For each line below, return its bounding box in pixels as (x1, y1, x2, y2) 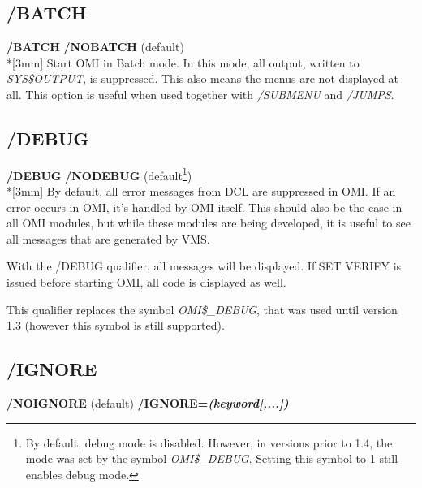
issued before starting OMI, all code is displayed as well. (6, 274, 286, 290)
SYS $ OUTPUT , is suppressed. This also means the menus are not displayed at (6, 70, 399, 87)
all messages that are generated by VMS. (6, 230, 210, 247)
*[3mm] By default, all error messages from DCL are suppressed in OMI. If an (6, 183, 396, 200)
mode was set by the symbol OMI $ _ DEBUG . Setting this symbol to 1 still (25, 450, 398, 467)
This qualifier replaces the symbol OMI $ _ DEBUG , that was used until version (6, 300, 398, 317)
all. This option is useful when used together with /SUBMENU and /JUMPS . (6, 85, 394, 102)
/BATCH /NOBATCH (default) (6, 38, 184, 55)
